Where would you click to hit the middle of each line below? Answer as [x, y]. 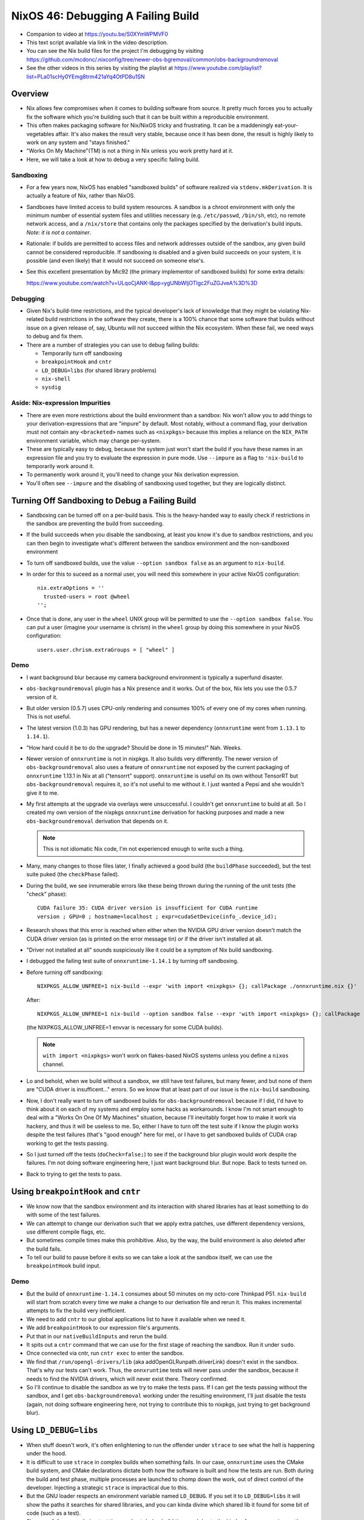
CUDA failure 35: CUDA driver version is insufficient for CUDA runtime [147, 908]
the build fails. [44, 1249]
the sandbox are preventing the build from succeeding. [95, 523]
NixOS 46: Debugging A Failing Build [105, 16]
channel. [54, 1064]
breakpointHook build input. [64, 1266]
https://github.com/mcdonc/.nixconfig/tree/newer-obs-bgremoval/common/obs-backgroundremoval [152, 59]
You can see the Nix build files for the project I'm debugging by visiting [115, 51]
